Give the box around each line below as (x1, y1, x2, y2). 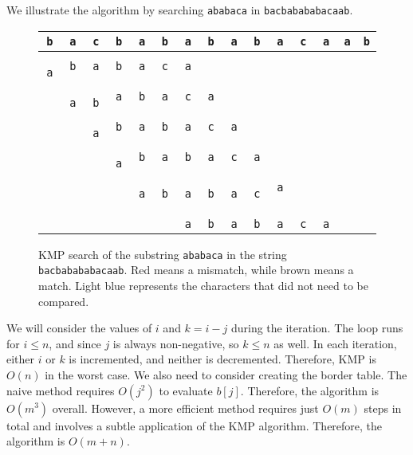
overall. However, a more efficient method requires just (52, 399, 319, 416)
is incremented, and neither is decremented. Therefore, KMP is (69, 351, 376, 367)
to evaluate (159, 382, 213, 398)
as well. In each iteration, (273, 335, 397, 351)
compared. (38, 292, 89, 309)
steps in (364, 399, 402, 416)
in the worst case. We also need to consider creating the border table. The (45, 366, 407, 382)
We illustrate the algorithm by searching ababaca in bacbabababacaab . (6, 2, 353, 18)
